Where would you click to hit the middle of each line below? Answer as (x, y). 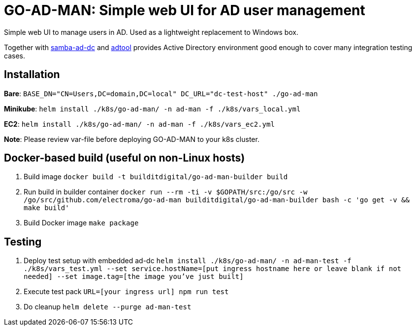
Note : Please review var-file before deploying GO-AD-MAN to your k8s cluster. (132, 139)
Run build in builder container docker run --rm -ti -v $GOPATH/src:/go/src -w (166, 192)
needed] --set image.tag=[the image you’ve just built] (134, 277)
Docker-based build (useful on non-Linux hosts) (125, 158)
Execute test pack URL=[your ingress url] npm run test (126, 292)
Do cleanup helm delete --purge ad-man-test (108, 307)
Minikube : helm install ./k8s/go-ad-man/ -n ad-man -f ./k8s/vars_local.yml (152, 109)
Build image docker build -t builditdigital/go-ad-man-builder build (156, 177)
